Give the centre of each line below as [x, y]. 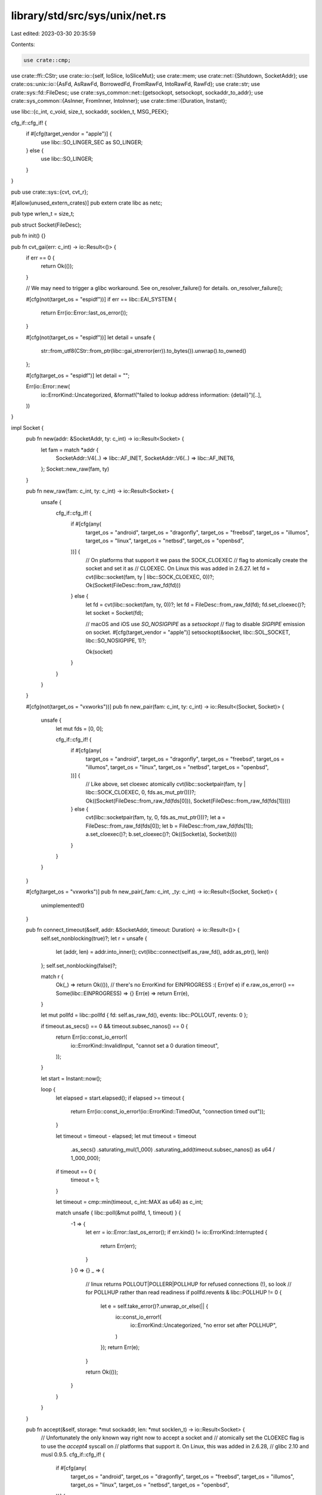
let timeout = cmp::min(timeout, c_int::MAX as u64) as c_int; [129, 1202]
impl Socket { [27, 428]
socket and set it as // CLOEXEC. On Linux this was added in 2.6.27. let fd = [178, 569]
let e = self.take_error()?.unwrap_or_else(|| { [154, 1306]
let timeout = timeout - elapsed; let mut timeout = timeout [126, 1136]
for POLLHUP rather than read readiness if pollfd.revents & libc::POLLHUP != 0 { [184, 1292]
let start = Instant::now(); [71, 1078]
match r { [52, 976]
